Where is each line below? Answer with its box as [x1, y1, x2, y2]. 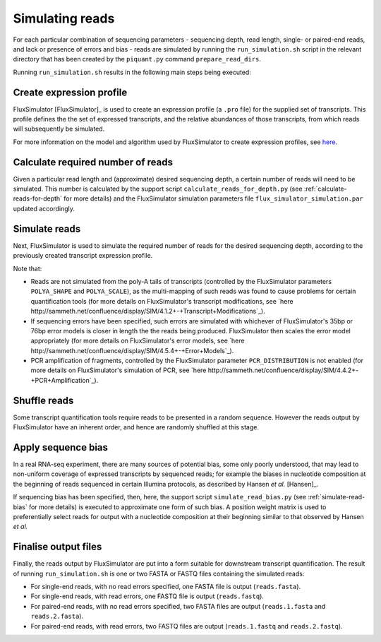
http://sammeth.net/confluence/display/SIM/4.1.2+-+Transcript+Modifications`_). [30, 307, 265, 316]
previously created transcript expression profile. [13, 251, 153, 260]
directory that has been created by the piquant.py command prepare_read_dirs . [13, 55, 261, 64]
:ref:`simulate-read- [308, 493, 365, 501]
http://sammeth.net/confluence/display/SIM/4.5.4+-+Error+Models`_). [30, 346, 234, 355]
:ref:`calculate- [303, 184, 347, 194]
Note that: [13, 264, 42, 273]
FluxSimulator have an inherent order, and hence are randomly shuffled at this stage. [13, 423, 259, 432]
